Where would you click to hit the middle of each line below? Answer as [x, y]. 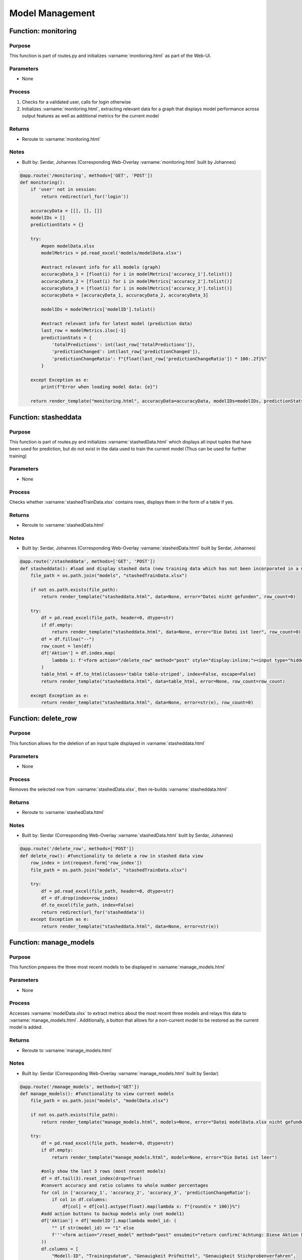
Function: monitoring [43, 31]
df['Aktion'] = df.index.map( [78, 653]
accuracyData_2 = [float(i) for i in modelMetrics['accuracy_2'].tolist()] [137, 281]
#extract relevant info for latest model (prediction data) [117, 323]
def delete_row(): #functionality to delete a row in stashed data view [111, 856]
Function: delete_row [43, 718]
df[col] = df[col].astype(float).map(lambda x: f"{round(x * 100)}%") [151, 1207]
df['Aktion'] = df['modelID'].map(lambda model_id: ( [109, 1221]
